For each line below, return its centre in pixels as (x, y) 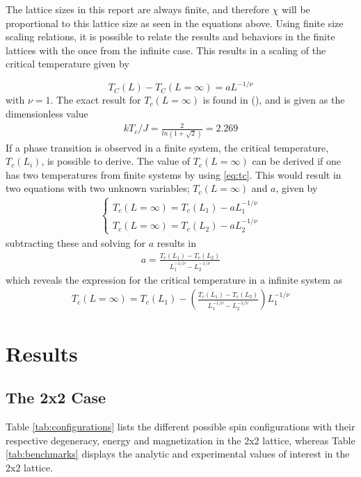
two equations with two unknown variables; (98, 188)
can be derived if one (296, 161)
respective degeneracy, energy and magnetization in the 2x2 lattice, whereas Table (180, 440)
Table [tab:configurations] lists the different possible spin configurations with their (180, 426)
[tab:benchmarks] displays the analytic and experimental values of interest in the (178, 454)
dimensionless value (47, 114)
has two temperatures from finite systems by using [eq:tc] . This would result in (174, 174)
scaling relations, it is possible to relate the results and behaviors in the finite (170, 37)
